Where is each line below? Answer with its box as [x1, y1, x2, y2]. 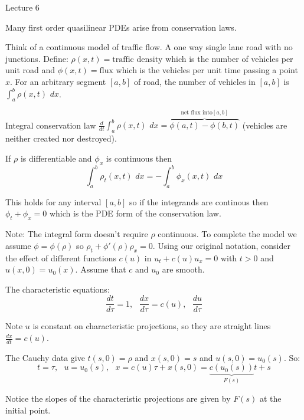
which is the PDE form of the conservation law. [49, 207, 221, 219]
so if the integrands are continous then [129, 195, 269, 208]
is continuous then [106, 152, 172, 164]
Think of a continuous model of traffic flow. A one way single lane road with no [5, 41, 293, 53]
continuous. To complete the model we [158, 228, 297, 240]
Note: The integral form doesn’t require [5, 228, 148, 240]
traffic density [112, 55, 163, 64]
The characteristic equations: [5, 283, 110, 295]
